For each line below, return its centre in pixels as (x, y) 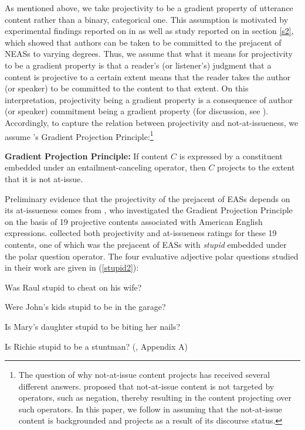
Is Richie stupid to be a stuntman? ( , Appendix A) (96, 346)
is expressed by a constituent (231, 156)
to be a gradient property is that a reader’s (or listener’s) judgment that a (138, 65)
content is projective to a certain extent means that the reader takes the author (148, 76)
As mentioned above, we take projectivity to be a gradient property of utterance (149, 8)
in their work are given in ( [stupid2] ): (72, 267)
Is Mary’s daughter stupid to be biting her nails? (93, 326)
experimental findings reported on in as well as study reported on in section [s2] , (149, 31)
